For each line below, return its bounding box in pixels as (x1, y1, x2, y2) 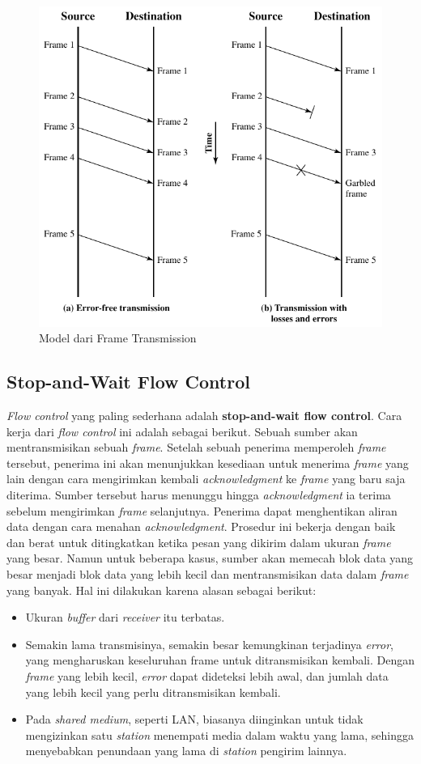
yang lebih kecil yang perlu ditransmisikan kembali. (25, 683, 281, 700)
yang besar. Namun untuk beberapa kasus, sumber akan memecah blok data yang (6, 550, 414, 567)
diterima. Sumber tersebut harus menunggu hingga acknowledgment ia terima (6, 486, 391, 503)
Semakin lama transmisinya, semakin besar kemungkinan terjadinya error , (25, 635, 393, 652)
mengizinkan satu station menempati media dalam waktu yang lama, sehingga (25, 726, 414, 743)
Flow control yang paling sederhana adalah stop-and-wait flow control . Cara (6, 407, 402, 424)
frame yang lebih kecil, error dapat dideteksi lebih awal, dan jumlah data (25, 667, 389, 684)
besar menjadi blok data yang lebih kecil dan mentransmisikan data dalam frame (6, 565, 409, 582)
